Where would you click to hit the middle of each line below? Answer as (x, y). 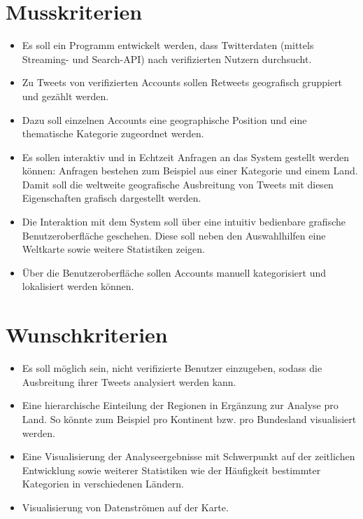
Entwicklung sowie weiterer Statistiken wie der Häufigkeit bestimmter (171, 470)
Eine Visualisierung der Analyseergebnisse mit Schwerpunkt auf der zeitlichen (188, 456)
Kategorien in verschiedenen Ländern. (103, 484)
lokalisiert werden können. (78, 286)
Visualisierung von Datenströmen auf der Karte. (125, 507)
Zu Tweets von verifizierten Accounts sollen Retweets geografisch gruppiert (182, 82)
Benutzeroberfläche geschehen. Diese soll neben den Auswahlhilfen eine (174, 235)
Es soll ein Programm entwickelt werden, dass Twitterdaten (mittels (168, 45)
